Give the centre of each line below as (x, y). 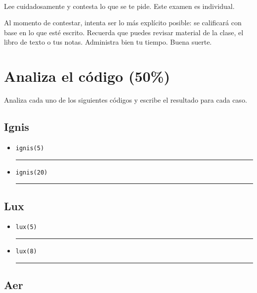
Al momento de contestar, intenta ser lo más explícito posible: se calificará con (123, 23)
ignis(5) (30, 148)
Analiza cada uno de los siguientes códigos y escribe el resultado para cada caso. (126, 100)
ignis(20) (32, 172)
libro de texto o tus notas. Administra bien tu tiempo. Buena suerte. (108, 42)
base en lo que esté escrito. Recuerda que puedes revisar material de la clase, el (124, 32)
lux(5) (26, 227)
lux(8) (26, 252)
